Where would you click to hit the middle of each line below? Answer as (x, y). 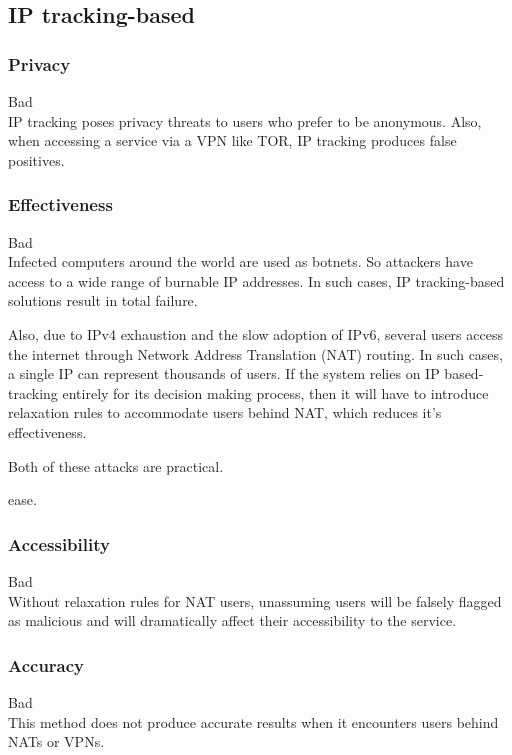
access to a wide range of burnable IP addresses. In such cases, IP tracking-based (256, 280)
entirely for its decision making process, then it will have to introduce (275, 392)
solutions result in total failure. (103, 300)
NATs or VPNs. (56, 741)
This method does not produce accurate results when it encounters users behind (253, 721)
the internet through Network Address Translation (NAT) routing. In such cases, (255, 353)
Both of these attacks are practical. (116, 465)
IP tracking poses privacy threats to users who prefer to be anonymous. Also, (245, 120)
